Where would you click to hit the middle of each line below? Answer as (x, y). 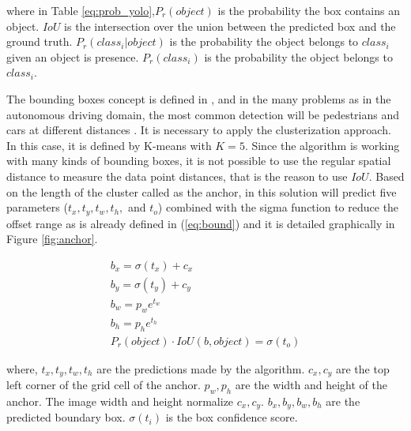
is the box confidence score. (232, 417)
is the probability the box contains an (309, 10)
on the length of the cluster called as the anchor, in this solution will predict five (202, 191)
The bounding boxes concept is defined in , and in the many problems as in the (199, 98)
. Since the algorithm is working (322, 145)
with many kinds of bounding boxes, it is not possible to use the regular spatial (199, 161)
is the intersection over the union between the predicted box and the (230, 26)
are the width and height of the (311, 385)
